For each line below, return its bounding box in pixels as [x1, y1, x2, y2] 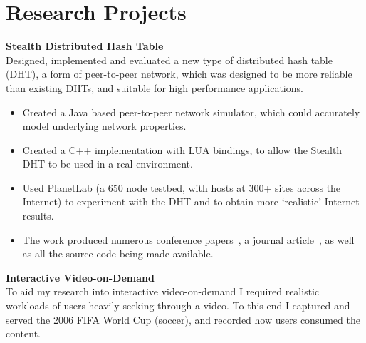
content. [6, 326, 41, 341]
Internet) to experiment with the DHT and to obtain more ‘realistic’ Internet [22, 194, 360, 209]
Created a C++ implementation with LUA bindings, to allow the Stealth [22, 142, 343, 157]
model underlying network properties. [22, 118, 187, 133]
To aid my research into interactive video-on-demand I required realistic [6, 284, 320, 299]
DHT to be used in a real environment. [22, 156, 193, 171]
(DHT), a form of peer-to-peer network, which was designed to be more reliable [6, 66, 352, 81]
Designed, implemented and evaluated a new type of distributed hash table [6, 52, 333, 67]
